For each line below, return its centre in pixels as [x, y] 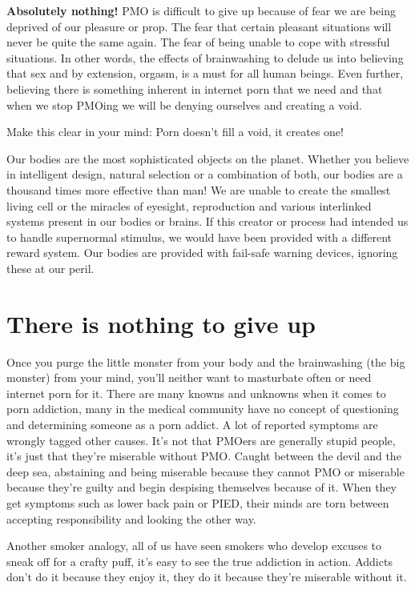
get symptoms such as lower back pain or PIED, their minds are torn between [198, 502]
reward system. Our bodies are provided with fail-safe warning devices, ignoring [202, 253]
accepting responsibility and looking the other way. [131, 518]
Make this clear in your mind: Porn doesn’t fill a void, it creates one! [175, 132]
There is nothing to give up [161, 323]
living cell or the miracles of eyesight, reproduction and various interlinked [189, 205]
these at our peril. [50, 268]
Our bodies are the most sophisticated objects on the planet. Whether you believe [208, 158]
